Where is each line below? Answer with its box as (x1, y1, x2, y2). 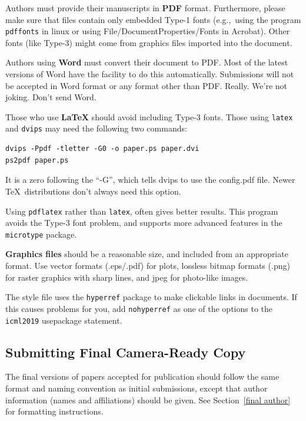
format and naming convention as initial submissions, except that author (5, 381, 268, 394)
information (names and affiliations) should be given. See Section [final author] (5, 393, 291, 406)
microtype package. (5, 228, 77, 240)
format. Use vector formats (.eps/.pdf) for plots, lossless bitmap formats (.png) (5, 259, 290, 271)
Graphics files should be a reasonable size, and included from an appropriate (5, 248, 288, 260)
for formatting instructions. (5, 405, 104, 417)
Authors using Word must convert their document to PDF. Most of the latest (5, 56, 288, 68)
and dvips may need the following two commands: (5, 122, 187, 134)
